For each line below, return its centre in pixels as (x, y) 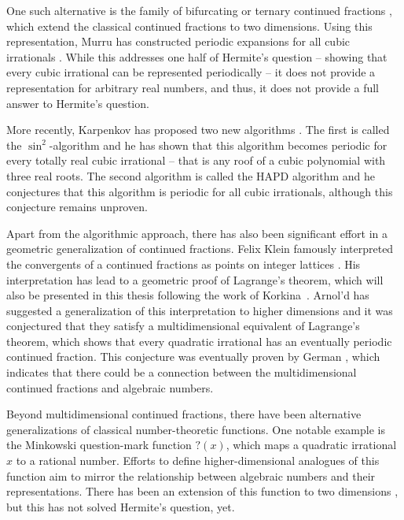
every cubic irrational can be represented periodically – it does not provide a (191, 72)
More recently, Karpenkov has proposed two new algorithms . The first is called (198, 130)
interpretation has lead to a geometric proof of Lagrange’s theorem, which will (195, 279)
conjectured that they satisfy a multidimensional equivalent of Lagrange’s (183, 326)
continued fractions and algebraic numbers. (110, 387)
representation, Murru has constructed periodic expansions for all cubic (178, 41)
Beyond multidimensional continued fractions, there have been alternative (184, 414)
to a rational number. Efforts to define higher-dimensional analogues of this (198, 461)
